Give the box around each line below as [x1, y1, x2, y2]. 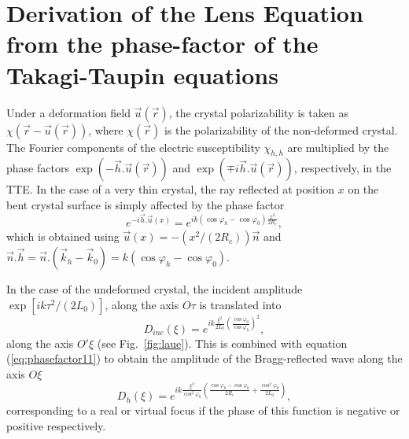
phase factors [6, 160, 69, 176]
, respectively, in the [293, 160, 392, 176]
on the [348, 181, 379, 197]
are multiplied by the [287, 138, 389, 155]
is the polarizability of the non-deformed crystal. [164, 121, 398, 138]
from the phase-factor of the [6, 28, 319, 60]
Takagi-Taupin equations [6, 58, 278, 90]
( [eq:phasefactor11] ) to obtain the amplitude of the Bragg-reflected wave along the [6, 350, 403, 367]
